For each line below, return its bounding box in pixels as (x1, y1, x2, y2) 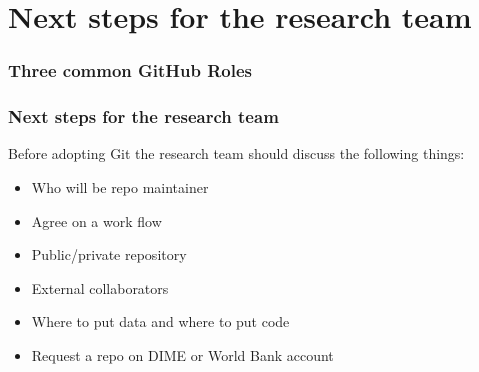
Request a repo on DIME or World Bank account (31, 345, 334, 365)
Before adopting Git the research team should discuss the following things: (8, 143, 465, 164)
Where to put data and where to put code (31, 311, 290, 332)
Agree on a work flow (31, 210, 162, 231)
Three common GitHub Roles (8, 58, 253, 83)
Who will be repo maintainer (31, 177, 209, 198)
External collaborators (31, 277, 169, 298)
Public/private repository (31, 244, 187, 265)
